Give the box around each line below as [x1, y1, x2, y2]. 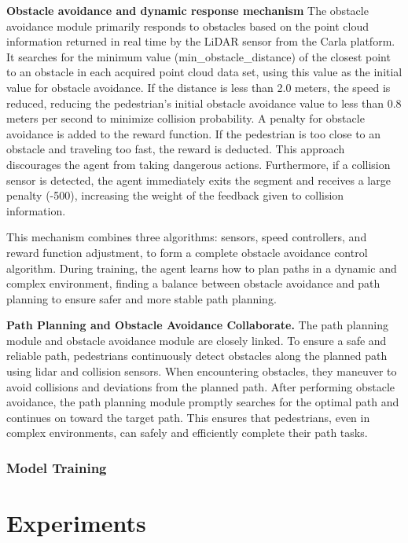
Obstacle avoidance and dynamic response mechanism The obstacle [6, 2, 369, 18]
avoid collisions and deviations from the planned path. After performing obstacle [6, 378, 395, 394]
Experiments [6, 507, 146, 539]
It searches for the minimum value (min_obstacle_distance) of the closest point [6, 48, 391, 64]
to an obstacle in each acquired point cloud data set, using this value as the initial [6, 64, 402, 80]
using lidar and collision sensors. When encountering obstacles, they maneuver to [6, 363, 397, 380]
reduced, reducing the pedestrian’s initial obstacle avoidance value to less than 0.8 [6, 94, 402, 111]
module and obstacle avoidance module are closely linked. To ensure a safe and [6, 332, 387, 348]
